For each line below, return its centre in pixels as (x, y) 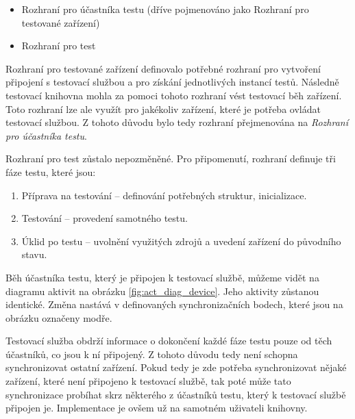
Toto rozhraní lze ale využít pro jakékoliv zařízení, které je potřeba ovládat (163, 109)
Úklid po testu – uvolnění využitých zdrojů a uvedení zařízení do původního (181, 241)
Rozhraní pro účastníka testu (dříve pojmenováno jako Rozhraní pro (165, 9)
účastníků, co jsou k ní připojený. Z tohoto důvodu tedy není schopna (152, 354)
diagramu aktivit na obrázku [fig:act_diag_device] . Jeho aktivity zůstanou (162, 291)
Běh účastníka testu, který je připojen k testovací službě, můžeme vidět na (162, 277)
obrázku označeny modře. (59, 317)
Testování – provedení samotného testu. (105, 218)
